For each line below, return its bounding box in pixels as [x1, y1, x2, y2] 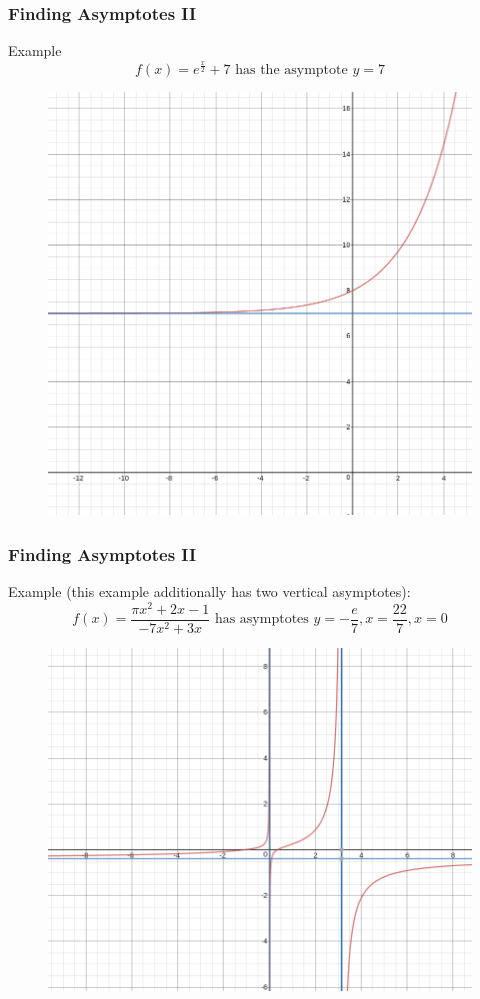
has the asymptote [235, 62, 348, 77]
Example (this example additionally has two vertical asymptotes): [8, 581, 411, 602]
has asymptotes [214, 612, 309, 627]
